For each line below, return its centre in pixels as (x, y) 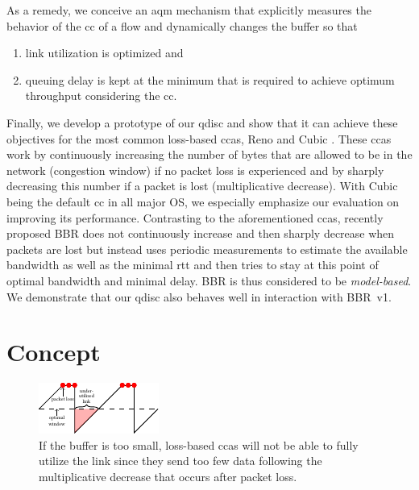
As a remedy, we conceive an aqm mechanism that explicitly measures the (189, 10)
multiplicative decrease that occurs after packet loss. (168, 476)
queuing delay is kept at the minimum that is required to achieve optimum (210, 79)
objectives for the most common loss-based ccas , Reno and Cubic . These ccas (199, 138)
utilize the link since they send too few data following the (180, 461)
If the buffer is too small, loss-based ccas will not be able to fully (199, 444)
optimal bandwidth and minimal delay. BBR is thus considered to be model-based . (209, 280)
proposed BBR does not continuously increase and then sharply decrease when (201, 233)
